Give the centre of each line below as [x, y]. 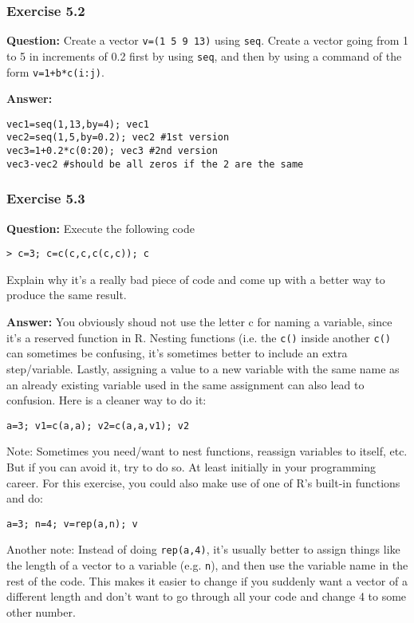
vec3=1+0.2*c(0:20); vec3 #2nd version [112, 151]
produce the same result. [67, 295]
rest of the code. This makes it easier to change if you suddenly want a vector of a [207, 580]
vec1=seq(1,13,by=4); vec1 [78, 124]
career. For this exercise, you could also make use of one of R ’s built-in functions [203, 482]
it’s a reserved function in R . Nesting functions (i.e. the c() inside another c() [199, 337]
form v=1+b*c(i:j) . [55, 71]
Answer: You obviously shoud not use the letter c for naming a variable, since [199, 322]
